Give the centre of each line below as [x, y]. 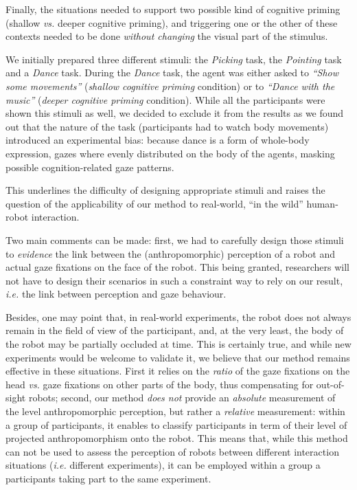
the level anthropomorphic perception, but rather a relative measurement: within [175, 411]
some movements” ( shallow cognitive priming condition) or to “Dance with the [170, 86]
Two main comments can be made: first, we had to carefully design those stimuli [175, 240]
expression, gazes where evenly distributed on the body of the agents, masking [170, 153]
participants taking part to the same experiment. [108, 478]
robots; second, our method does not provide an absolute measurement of [182, 398]
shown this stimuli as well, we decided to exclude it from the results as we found [175, 113]
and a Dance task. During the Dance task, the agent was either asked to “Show [172, 73]
